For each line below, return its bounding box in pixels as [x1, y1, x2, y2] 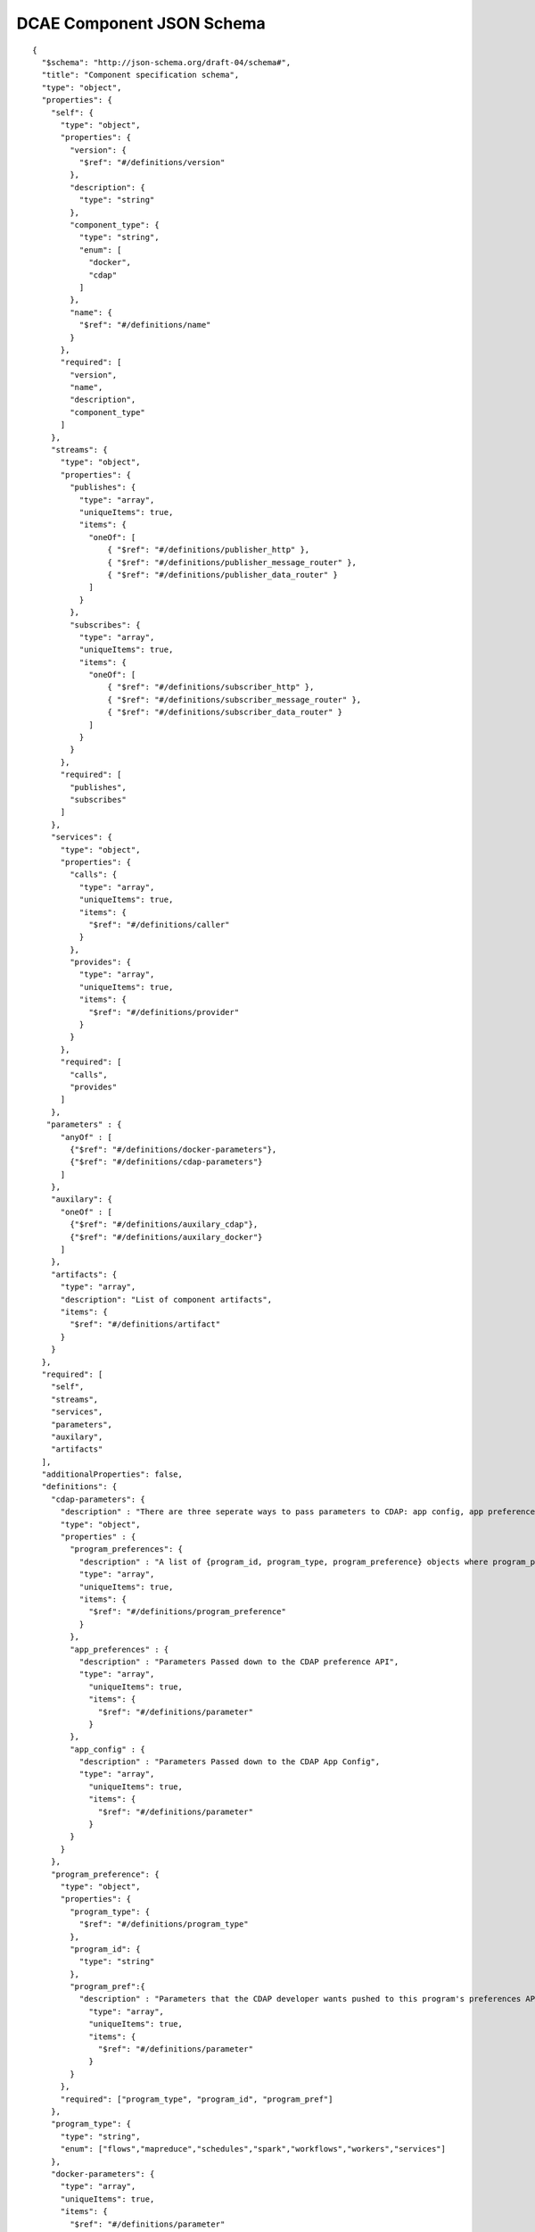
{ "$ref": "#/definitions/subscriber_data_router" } [107, 707, 343, 718]
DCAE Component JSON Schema [16, 13, 267, 33]
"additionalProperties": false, [41, 1470, 183, 1479]
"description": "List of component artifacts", [60, 1295, 272, 1304]
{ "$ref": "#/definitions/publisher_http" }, [107, 545, 310, 555]
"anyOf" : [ [60, 1132, 113, 1142]
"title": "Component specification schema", [41, 70, 240, 80]
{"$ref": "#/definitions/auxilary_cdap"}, [70, 1220, 259, 1229]
